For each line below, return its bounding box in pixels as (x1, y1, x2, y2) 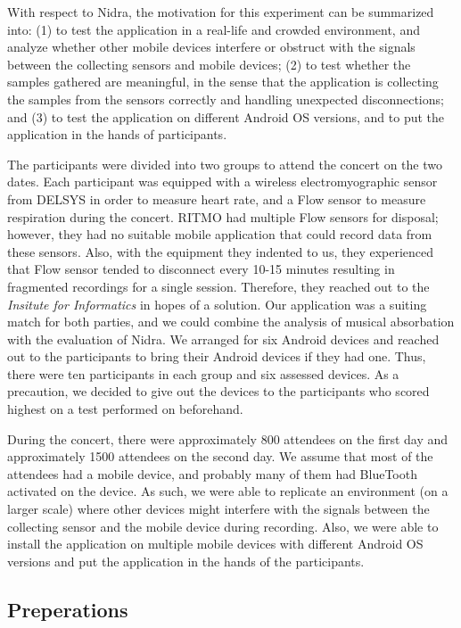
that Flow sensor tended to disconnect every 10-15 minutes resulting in (7, 260, 395, 278)
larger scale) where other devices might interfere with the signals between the (7, 500, 430, 518)
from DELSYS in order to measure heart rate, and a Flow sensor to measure (7, 189, 426, 208)
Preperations (7, 595, 128, 623)
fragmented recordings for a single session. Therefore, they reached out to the (7, 277, 430, 295)
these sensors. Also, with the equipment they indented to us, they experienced (7, 242, 434, 260)
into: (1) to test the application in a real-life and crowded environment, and (7, 20, 420, 38)
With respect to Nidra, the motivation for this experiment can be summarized (7, 3, 434, 21)
